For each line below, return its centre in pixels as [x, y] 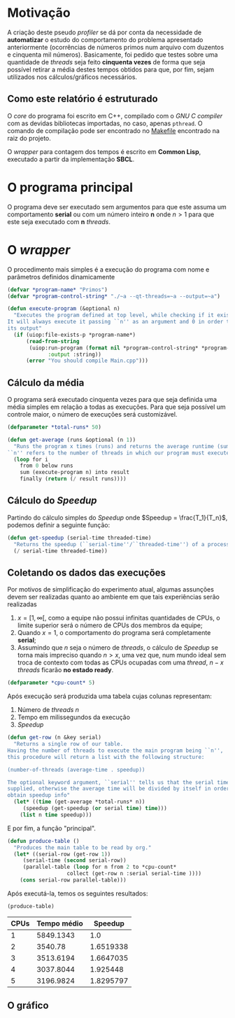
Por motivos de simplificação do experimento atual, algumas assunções [111, 590]
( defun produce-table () [43, 841]
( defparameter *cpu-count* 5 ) [51, 683]
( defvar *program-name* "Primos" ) [58, 290]
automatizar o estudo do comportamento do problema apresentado [105, 39]
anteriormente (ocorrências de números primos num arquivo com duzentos [116, 47]
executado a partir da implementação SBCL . [71, 159]
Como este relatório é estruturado [83, 99]
